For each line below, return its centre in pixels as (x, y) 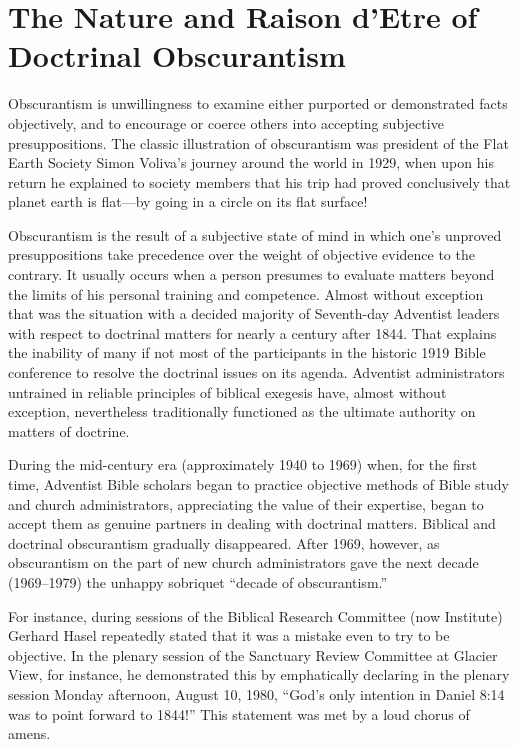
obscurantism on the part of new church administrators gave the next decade (243, 562)
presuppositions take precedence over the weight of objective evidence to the (241, 254)
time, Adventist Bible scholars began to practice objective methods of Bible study (258, 484)
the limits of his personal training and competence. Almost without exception (246, 293)
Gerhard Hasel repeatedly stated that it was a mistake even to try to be (229, 635)
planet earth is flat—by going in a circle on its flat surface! (188, 201)
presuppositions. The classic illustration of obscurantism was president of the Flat (258, 142)
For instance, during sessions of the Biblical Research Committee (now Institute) (255, 615)
